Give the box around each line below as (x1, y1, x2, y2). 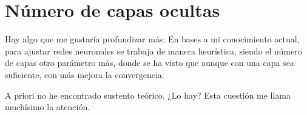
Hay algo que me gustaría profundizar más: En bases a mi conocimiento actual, (5, 33, 300, 45)
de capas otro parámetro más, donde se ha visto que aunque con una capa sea (5, 56, 294, 69)
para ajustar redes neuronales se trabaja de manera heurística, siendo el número (5, 44, 302, 57)
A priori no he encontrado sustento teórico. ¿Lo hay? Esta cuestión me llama (5, 88, 291, 101)
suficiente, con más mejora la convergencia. (5, 68, 164, 80)
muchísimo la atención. (5, 100, 90, 113)
